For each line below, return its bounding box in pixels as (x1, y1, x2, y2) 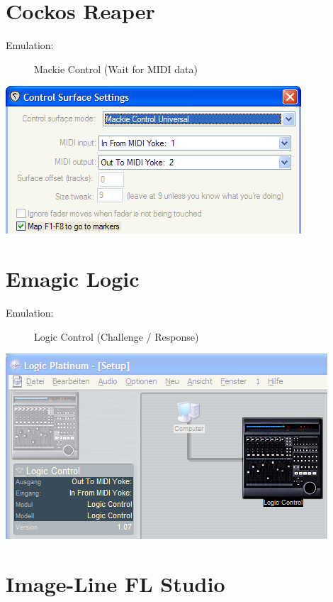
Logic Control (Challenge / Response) (34, 329, 199, 344)
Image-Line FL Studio (6, 569, 225, 598)
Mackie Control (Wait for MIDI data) (34, 61, 198, 76)
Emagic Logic (6, 264, 140, 293)
